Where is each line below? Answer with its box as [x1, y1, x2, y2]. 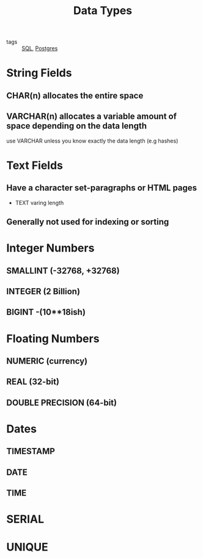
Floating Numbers [6, 332, 100, 346]
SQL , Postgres [21, 45, 58, 52]
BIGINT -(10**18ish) [6, 307, 86, 318]
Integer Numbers [6, 241, 95, 255]
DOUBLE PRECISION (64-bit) [6, 397, 117, 407]
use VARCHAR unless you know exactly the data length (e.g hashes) [6, 137, 179, 144]
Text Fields [6, 158, 63, 172]
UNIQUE [6, 540, 48, 554]
